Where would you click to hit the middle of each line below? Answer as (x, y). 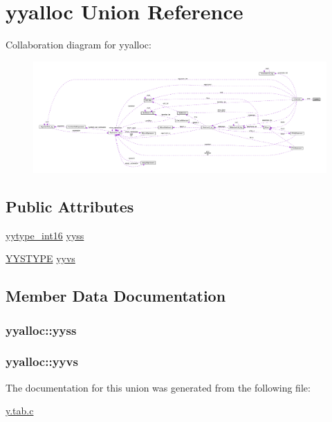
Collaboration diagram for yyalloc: (79, 45)
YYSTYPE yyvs (40, 258)
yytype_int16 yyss (45, 235)
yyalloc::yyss (41, 330)
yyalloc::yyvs (42, 361)
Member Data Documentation (116, 296)
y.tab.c (20, 411)
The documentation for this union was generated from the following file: (158, 387)
